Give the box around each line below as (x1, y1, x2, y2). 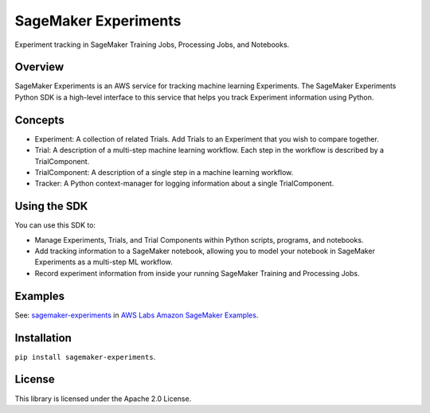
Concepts (14, 113, 64, 127)
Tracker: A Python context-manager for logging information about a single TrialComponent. (34, 179, 334, 189)
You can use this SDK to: (14, 220, 96, 230)
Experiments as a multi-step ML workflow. (34, 257, 173, 267)
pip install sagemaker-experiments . (14, 352, 156, 361)
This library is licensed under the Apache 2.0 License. (14, 394, 192, 403)
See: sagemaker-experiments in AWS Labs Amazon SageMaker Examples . (14, 310, 259, 320)
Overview (14, 60, 64, 74)
